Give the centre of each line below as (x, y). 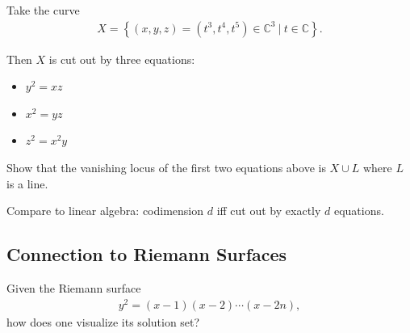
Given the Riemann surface (74, 287)
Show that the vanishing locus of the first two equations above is (166, 167)
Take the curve (43, 10)
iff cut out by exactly (269, 211)
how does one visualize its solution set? (103, 321)
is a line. (27, 183)
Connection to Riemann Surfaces (147, 254)
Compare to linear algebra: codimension (105, 211)
